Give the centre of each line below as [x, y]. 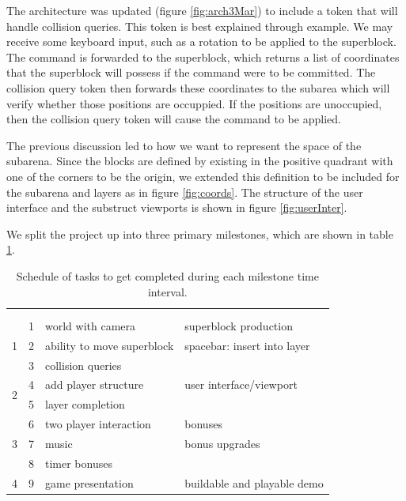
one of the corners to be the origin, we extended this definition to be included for [203, 176]
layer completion [85, 404]
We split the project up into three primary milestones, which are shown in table [200, 234]
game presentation [89, 482]
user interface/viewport [241, 384]
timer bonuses [79, 463]
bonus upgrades [222, 443]
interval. [167, 291]
